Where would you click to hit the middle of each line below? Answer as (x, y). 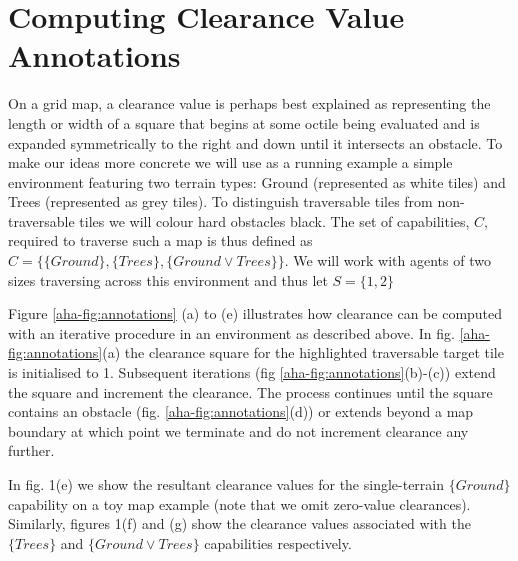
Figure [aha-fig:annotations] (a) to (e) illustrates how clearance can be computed (255, 313)
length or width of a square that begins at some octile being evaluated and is (244, 122)
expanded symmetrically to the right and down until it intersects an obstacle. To (255, 142)
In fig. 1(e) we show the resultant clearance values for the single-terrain (226, 484)
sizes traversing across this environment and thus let (168, 279)
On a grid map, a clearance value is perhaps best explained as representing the (249, 103)
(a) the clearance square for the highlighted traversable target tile (303, 352)
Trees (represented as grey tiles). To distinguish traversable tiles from (220, 201)
